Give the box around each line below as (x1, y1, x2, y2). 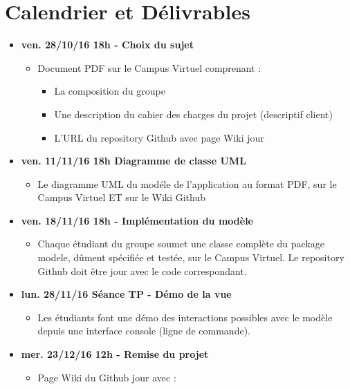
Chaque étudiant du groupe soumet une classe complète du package (37, 236, 325, 251)
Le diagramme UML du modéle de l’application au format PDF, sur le (37, 176, 337, 191)
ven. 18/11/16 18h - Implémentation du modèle (21, 213, 253, 227)
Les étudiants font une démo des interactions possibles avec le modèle (37, 310, 333, 324)
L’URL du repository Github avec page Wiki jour (54, 130, 264, 144)
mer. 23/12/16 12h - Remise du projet (21, 347, 209, 361)
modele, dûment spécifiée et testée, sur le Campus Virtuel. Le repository (37, 250, 344, 265)
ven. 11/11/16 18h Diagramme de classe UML (21, 153, 246, 168)
